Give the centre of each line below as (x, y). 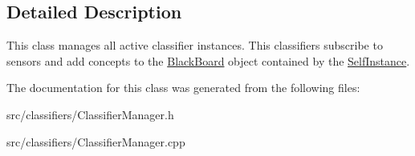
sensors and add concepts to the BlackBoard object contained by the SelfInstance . (208, 60)
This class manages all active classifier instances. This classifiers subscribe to (195, 45)
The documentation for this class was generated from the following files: (183, 88)
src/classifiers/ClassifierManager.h (90, 114)
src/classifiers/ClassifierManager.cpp (96, 141)
